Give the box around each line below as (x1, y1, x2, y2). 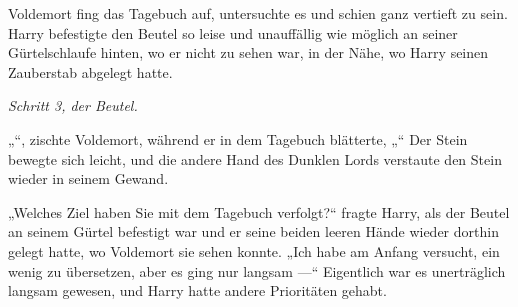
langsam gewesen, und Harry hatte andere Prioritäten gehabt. (8, 280, 387, 301)
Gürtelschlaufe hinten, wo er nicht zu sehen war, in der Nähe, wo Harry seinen (8, 42, 489, 63)
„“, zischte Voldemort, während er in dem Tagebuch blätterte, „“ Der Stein (8, 128, 468, 149)
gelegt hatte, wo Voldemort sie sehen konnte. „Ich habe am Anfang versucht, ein (8, 240, 500, 261)
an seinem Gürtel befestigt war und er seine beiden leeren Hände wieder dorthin (8, 221, 499, 242)
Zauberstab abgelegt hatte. (8, 61, 173, 82)
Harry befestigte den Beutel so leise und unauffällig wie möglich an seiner (8, 22, 458, 43)
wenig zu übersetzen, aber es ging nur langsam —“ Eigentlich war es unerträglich (8, 260, 506, 281)
